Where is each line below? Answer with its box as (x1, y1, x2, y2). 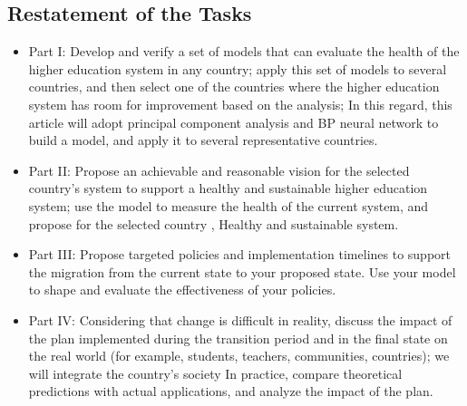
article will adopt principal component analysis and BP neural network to (28, 112, 439, 131)
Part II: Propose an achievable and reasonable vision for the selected (28, 160, 410, 179)
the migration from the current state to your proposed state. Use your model (28, 262, 456, 281)
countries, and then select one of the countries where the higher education (28, 77, 440, 96)
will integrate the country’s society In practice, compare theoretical (28, 363, 403, 382)
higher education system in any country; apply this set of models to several (28, 59, 447, 78)
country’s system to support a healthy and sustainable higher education (28, 179, 428, 198)
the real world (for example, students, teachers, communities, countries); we (28, 346, 450, 365)
